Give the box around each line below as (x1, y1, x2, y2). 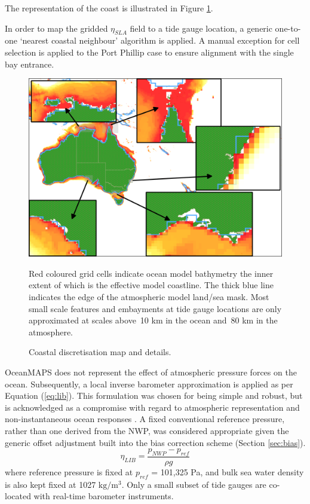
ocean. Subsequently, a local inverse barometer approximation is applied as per (5, 377, 293, 390)
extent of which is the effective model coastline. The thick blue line (29, 279, 274, 291)
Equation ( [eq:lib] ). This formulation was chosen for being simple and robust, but (5, 389, 303, 402)
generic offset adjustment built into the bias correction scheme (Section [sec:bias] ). (5, 436, 306, 448)
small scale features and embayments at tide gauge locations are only (29, 302, 282, 314)
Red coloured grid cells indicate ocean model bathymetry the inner (29, 267, 274, 279)
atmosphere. (29, 325, 73, 338)
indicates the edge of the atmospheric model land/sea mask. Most (29, 291, 269, 303)
